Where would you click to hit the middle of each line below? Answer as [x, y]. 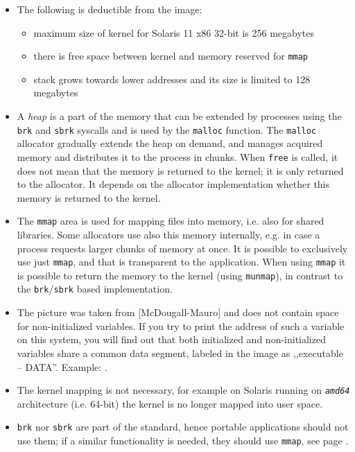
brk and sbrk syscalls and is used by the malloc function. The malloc [167, 129]
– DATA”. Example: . [62, 366]
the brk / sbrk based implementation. [95, 289]
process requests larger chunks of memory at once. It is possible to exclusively [182, 248]
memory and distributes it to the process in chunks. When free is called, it [177, 156]
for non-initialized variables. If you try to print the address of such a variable [181, 325]
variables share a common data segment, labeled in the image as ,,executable [180, 353]
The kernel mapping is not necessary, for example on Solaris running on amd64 [183, 390]
